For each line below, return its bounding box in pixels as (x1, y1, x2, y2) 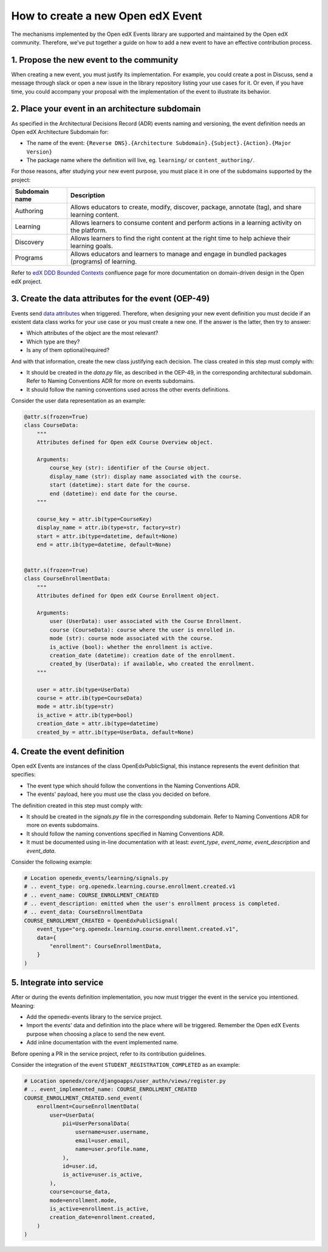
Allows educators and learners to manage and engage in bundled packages (70, 250, 287, 258)
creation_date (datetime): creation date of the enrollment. (49, 652, 236, 659)
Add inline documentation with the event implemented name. (26, 1039, 179, 1046)
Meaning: (11, 1002, 35, 1009)
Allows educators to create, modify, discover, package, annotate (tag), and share (70, 203, 302, 211)
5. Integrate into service (11, 977, 103, 988)
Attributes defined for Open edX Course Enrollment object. (36, 593, 220, 599)
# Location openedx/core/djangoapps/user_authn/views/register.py (24, 1078, 226, 1085)
